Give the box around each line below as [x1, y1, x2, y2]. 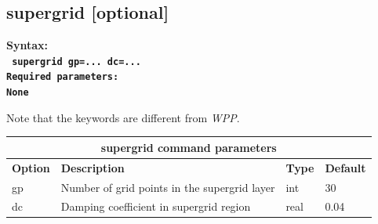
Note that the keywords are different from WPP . [6, 109, 240, 125]
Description [60, 159, 125, 175]
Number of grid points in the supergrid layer [60, 179, 275, 195]
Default [325, 159, 366, 175]
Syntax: [6, 37, 48, 53]
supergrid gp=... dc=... [12, 56, 141, 67]
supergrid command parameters [100, 139, 277, 155]
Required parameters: [6, 71, 119, 83]
